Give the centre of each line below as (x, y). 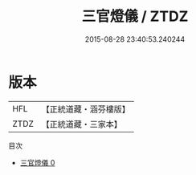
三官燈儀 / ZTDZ (135, 16)
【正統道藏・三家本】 (82, 124)
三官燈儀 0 (37, 162)
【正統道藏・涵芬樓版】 (86, 109)
